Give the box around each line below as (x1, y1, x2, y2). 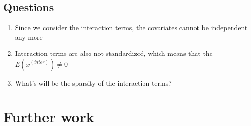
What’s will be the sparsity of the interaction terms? (15, 77, 172, 88)
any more (15, 32, 43, 42)
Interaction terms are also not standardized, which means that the (15, 48, 213, 58)
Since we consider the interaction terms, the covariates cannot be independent (15, 22, 248, 33)
